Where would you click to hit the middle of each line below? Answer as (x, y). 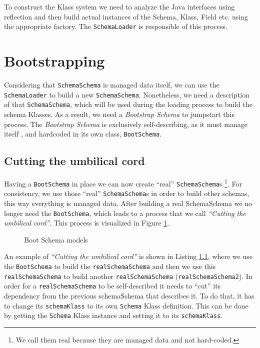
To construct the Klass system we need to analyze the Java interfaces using (119, 6)
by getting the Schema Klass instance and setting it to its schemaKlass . (113, 315)
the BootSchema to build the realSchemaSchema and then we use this (110, 266)
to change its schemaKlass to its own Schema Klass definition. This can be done (126, 305)
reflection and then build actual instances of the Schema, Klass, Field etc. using (126, 16)
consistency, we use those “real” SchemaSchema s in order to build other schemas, (127, 193)
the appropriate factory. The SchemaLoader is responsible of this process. (116, 26)
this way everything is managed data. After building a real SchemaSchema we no (128, 203)
